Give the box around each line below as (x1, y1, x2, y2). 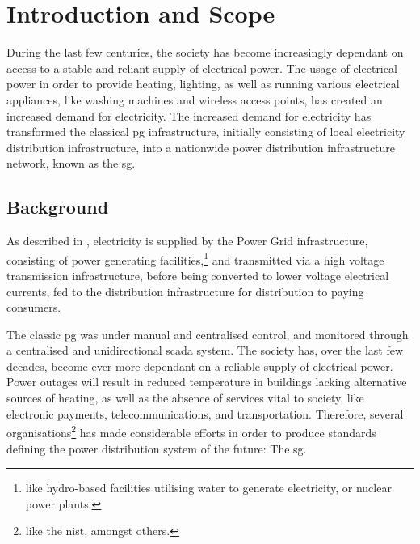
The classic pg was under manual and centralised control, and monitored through (6, 325, 409, 342)
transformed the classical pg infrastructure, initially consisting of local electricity (6, 123, 405, 140)
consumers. (6, 299, 61, 316)
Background (6, 194, 109, 219)
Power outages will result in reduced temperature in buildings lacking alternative (6, 373, 407, 390)
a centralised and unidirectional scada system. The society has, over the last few (6, 342, 404, 359)
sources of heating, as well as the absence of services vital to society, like (6, 389, 364, 406)
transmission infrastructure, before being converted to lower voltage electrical (6, 266, 389, 283)
